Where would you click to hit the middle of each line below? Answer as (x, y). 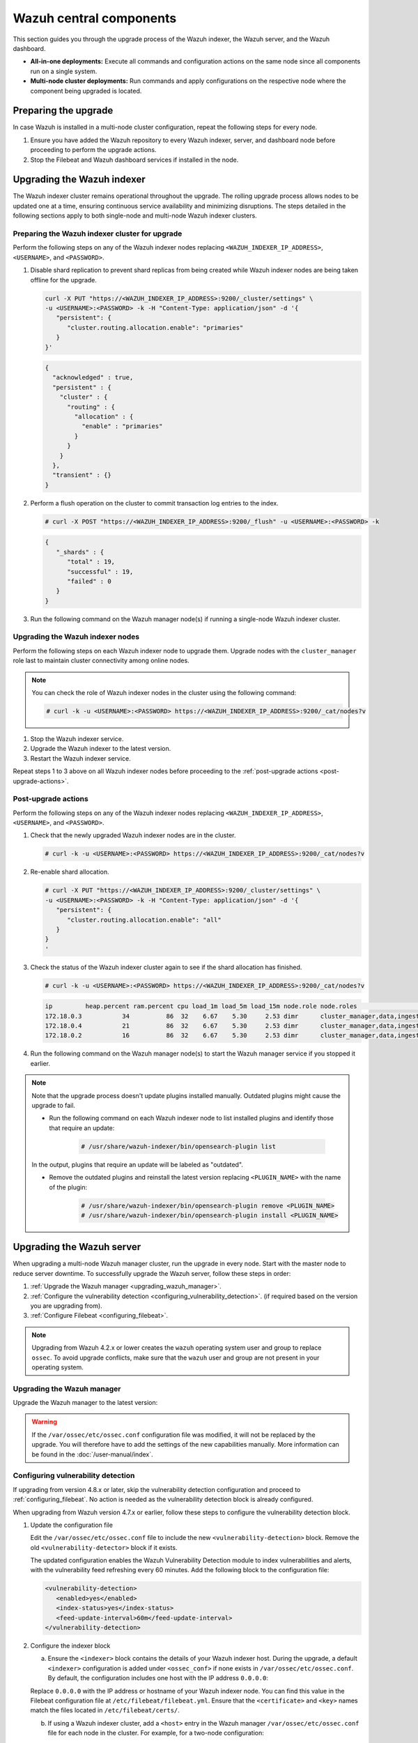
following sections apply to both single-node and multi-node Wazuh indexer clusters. (135, 215)
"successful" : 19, (100, 571)
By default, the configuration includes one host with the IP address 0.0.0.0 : (158, 1678)
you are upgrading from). (66, 1306)
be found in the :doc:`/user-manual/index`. (92, 1454)
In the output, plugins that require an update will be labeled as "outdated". (138, 1164)
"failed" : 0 (89, 581)
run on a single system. (64, 71)
